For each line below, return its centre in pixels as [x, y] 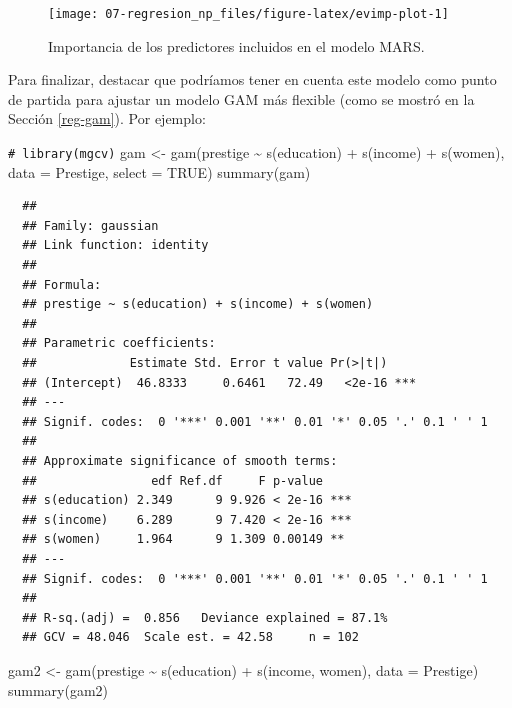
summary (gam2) [58, 689]
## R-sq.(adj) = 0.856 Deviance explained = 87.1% [205, 617]
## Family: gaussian [90, 225]
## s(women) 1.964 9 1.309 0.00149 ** [183, 539]
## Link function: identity [115, 245]
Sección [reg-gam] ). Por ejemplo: [107, 118]
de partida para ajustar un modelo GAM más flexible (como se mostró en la [241, 98]
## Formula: [62, 284]
